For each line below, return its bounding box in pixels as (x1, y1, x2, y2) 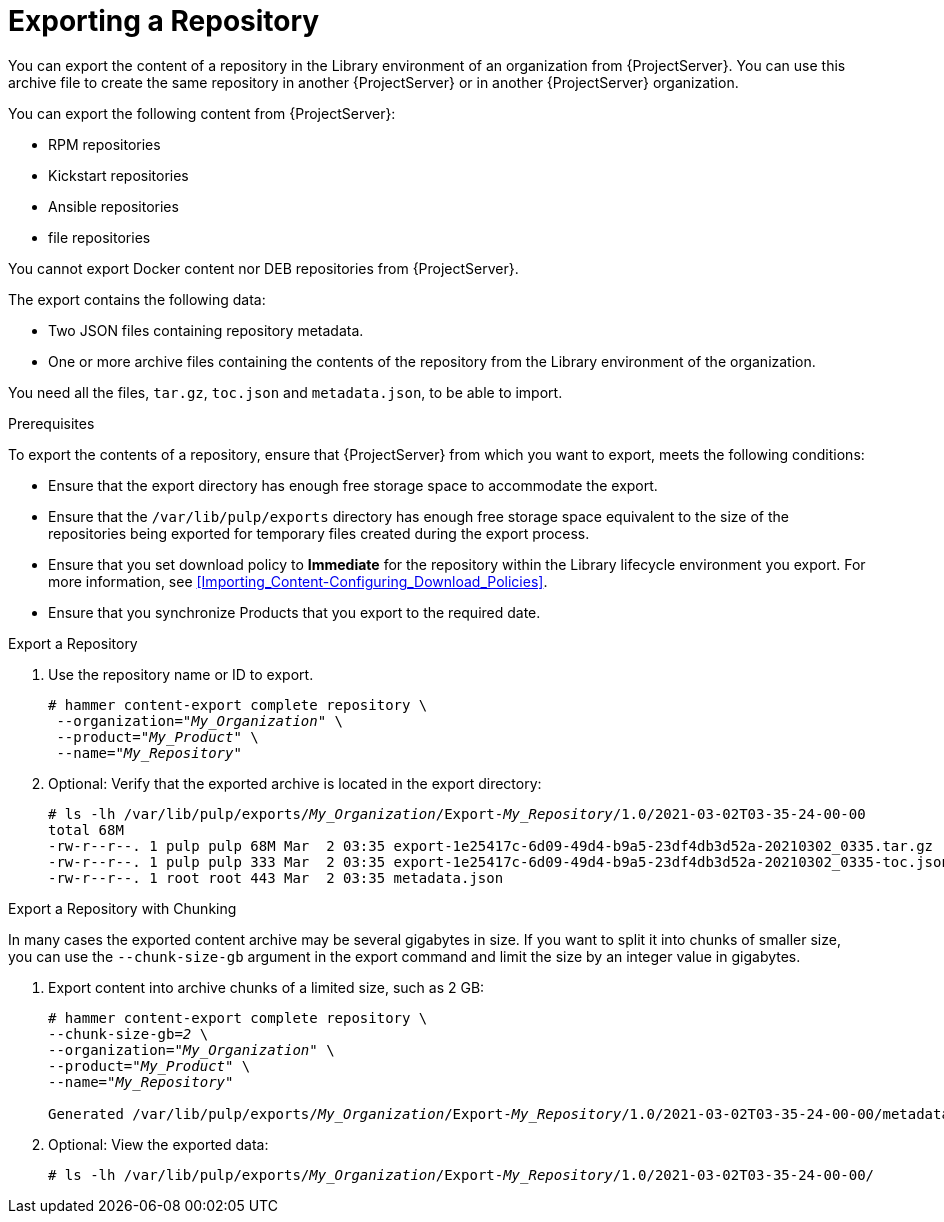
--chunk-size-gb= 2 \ (48, 1025, 209, 1042)
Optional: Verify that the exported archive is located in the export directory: (48, 774, 542, 792)
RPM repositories (48, 135, 161, 153)
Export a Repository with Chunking (8, 899, 237, 917)
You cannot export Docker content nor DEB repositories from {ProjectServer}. (8, 259, 519, 277)
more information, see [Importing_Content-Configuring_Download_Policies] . (48, 572, 548, 590)
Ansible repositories (48, 197, 179, 215)
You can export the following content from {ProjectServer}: (8, 104, 396, 122)
